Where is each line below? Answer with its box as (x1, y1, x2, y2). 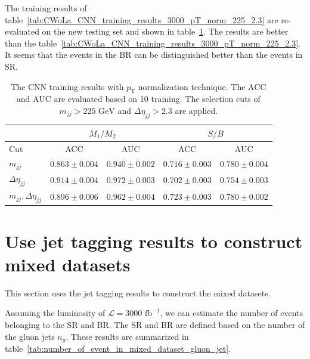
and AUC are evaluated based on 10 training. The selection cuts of (16, 92, 261, 105)
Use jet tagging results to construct (5, 228, 303, 253)
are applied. (175, 104, 218, 116)
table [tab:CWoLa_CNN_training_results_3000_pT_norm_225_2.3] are (5, 13, 278, 26)
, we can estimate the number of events (160, 307, 303, 319)
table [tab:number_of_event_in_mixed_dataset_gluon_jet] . (5, 342, 231, 355)
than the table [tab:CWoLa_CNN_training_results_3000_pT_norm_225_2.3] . (5, 36, 300, 49)
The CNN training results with (11, 80, 124, 92)
